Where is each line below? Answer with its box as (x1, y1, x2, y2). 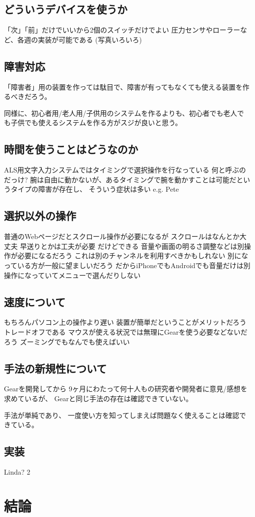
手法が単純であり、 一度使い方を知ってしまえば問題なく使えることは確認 (4, 410, 239, 420)
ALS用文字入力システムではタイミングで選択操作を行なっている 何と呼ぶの (4, 165, 246, 175)
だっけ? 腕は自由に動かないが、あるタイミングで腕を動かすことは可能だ (4, 174, 236, 184)
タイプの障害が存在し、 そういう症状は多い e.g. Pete (10, 184, 179, 194)
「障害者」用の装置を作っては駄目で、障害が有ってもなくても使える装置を (4, 81, 243, 92)
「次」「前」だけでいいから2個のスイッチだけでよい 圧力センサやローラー (4, 25, 240, 35)
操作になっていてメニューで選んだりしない (4, 270, 141, 280)
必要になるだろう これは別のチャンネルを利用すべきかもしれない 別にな (17, 250, 249, 261)
